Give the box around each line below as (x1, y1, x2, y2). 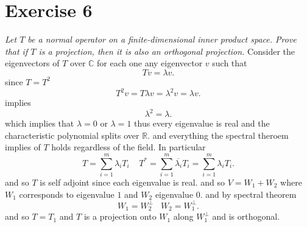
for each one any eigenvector (97, 57, 203, 69)
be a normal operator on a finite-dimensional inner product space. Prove (27, 33, 297, 46)
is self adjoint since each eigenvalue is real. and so (40, 176, 225, 188)
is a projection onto (83, 210, 157, 223)
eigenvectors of (5, 57, 60, 69)
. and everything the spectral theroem (147, 128, 289, 141)
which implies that (5, 117, 74, 130)
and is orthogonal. (212, 210, 280, 223)
